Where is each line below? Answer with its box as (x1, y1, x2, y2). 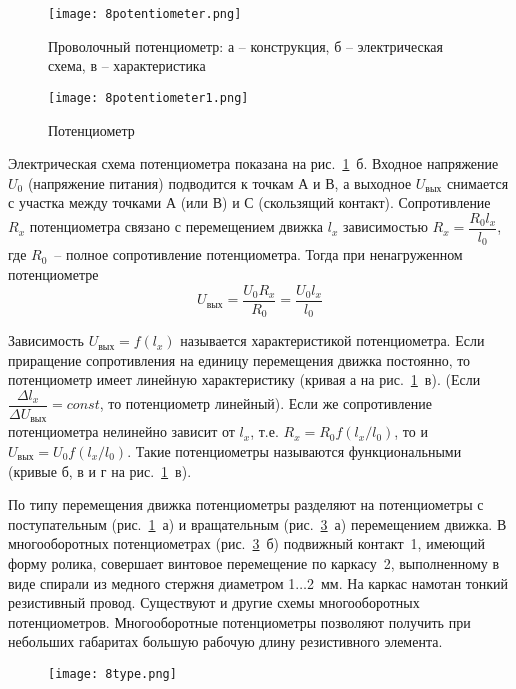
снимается (446, 172, 509, 193)
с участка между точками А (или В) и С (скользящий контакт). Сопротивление (8, 192, 491, 213)
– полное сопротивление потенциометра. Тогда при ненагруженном (54, 244, 463, 265)
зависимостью (342, 216, 428, 237)
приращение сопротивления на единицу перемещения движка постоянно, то (8, 349, 471, 370)
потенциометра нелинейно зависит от (8, 421, 235, 442)
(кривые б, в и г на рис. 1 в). (8, 460, 192, 481)
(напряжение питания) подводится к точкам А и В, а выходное (27, 172, 412, 193)
